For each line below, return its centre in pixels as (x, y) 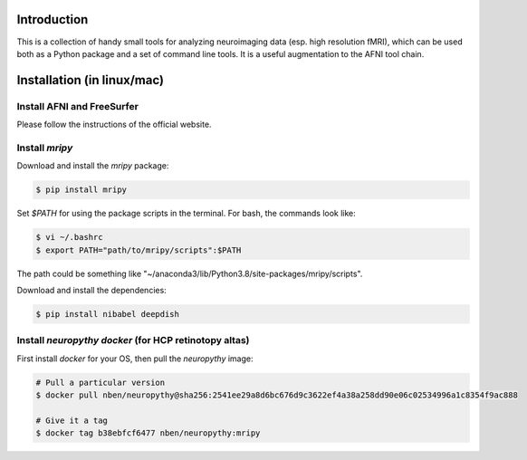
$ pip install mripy (81, 190)
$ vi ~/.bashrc (69, 237)
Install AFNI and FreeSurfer (78, 106)
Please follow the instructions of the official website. (114, 125)
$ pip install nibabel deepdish (108, 314)
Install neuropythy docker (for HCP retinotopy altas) (133, 340)
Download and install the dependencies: (91, 290)
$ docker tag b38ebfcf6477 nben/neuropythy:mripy (148, 433)
